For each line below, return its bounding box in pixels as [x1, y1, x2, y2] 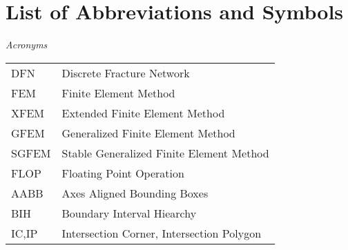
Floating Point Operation [61, 164, 184, 181]
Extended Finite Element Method [61, 104, 225, 121]
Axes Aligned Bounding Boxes [61, 184, 209, 201]
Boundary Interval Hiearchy [61, 204, 197, 221]
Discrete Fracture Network [61, 64, 190, 81]
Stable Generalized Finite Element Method [61, 144, 269, 161]
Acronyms [6, 37, 48, 52]
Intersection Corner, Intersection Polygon [61, 224, 262, 241]
